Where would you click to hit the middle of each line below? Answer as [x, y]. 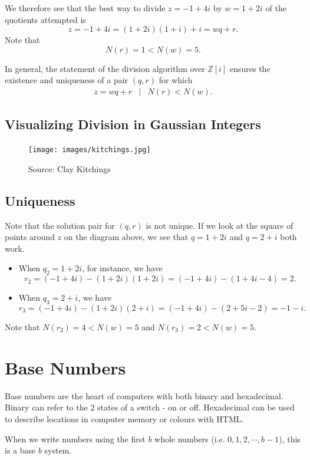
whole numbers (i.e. [190, 438]
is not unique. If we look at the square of [220, 225]
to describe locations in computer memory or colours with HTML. [124, 418]
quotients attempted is [45, 19]
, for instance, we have [122, 268]
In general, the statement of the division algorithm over [105, 68]
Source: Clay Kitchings [70, 168]
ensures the [250, 68]
